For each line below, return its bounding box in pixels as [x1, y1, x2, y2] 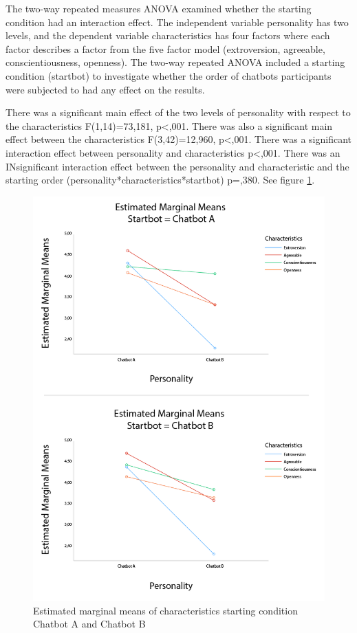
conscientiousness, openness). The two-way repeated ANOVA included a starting [6, 55, 345, 69]
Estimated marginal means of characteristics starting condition [33, 603, 298, 617]
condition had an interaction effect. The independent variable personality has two [6, 14, 349, 29]
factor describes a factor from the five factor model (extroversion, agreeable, [6, 41, 325, 56]
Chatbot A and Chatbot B [33, 617, 146, 631]
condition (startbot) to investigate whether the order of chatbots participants [6, 68, 332, 82]
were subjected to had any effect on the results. [6, 82, 205, 96]
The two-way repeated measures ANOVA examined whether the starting [6, 1, 312, 15]
